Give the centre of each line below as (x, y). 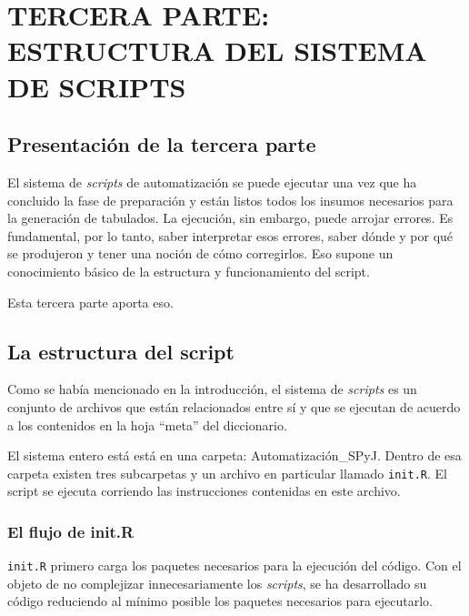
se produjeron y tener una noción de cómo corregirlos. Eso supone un (200, 253)
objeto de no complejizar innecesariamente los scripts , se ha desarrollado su (217, 583)
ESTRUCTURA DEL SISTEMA (217, 50)
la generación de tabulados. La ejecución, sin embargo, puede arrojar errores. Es (230, 218)
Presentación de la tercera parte (162, 144)
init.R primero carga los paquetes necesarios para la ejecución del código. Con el (234, 566)
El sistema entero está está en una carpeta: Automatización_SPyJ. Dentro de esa (234, 455)
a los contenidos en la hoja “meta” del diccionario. (147, 424)
